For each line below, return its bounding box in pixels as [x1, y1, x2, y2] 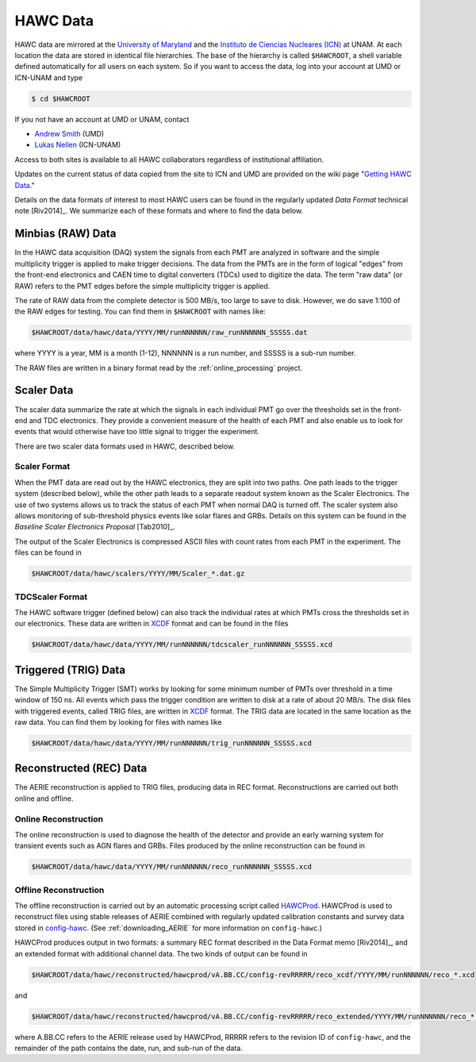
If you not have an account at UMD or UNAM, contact [14, 114, 190, 124]
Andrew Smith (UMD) [34, 129, 105, 139]
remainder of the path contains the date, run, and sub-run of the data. [14, 1043, 244, 1052]
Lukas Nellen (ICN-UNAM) [34, 140, 121, 150]
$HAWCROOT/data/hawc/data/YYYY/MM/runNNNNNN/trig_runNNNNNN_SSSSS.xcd [31, 738, 313, 748]
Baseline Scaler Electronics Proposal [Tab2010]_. [14, 522, 176, 532]
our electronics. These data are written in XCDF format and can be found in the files [14, 619, 289, 629]
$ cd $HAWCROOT [31, 94, 90, 103]
